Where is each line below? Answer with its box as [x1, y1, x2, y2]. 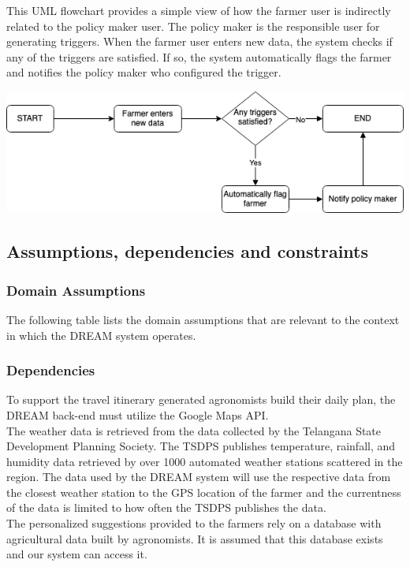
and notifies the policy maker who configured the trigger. [6, 64, 281, 80]
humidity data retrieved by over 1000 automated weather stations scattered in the [6, 453, 403, 469]
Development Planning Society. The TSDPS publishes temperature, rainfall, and [6, 438, 396, 454]
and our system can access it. [6, 546, 147, 562]
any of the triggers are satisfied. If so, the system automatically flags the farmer [6, 48, 392, 65]
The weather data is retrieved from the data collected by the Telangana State [6, 422, 382, 438]
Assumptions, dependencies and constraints [6, 239, 368, 263]
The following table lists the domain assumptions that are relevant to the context [6, 311, 400, 327]
